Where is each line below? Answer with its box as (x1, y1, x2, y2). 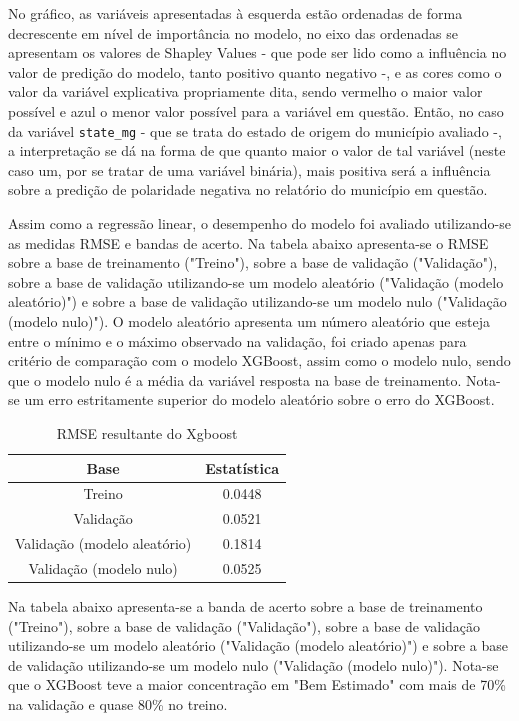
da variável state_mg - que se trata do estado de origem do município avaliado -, (8, 120, 502, 141)
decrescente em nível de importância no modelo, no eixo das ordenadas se (8, 22, 458, 43)
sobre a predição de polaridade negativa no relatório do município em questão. (8, 179, 488, 200)
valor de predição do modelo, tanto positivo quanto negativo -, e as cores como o (8, 61, 502, 82)
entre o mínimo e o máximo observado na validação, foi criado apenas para (8, 330, 467, 351)
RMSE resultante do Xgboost (56, 422, 238, 443)
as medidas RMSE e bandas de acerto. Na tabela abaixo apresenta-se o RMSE (8, 232, 489, 253)
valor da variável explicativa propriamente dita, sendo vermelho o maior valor (8, 81, 483, 102)
